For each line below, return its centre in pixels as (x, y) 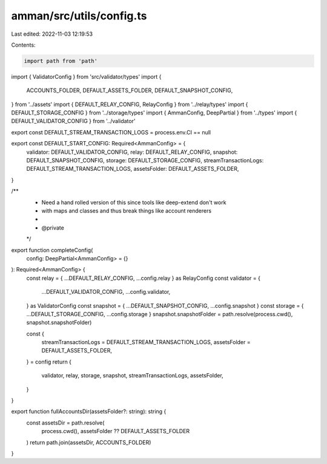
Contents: (23, 45)
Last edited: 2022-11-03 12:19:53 (52, 34)
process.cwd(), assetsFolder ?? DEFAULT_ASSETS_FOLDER (116, 431)
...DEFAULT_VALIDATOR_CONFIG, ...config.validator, (106, 292)
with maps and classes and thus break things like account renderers (127, 210)
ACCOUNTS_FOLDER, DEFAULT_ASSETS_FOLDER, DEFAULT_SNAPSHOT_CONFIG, (130, 90)
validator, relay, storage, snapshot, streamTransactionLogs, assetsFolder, (132, 376)
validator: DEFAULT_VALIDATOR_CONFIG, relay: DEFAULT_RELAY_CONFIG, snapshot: (132, 152)
